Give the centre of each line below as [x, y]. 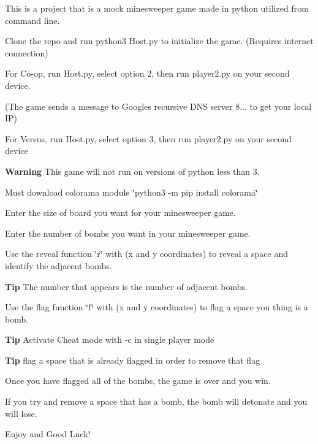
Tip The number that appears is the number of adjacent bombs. [126, 286]
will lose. [21, 413]
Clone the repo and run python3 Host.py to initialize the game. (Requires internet [159, 41]
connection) [27, 52]
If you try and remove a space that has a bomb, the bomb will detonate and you [156, 401]
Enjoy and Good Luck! [48, 434]
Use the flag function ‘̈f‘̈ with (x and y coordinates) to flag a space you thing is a [157, 307]
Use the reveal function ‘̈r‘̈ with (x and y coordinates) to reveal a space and [146, 254]
